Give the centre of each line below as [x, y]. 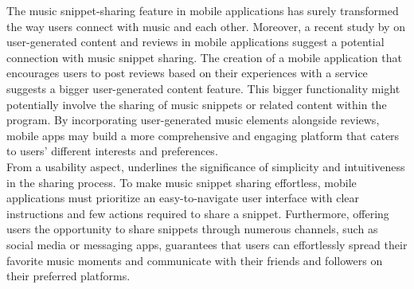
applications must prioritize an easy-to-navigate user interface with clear [183, 198]
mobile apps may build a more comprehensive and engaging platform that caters [203, 135]
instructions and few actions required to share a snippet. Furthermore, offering [198, 213]
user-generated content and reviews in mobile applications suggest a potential [195, 42]
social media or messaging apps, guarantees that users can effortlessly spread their [207, 244]
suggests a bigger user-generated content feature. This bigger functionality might [203, 88]
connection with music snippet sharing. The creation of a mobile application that [204, 57]
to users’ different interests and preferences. [112, 151]
